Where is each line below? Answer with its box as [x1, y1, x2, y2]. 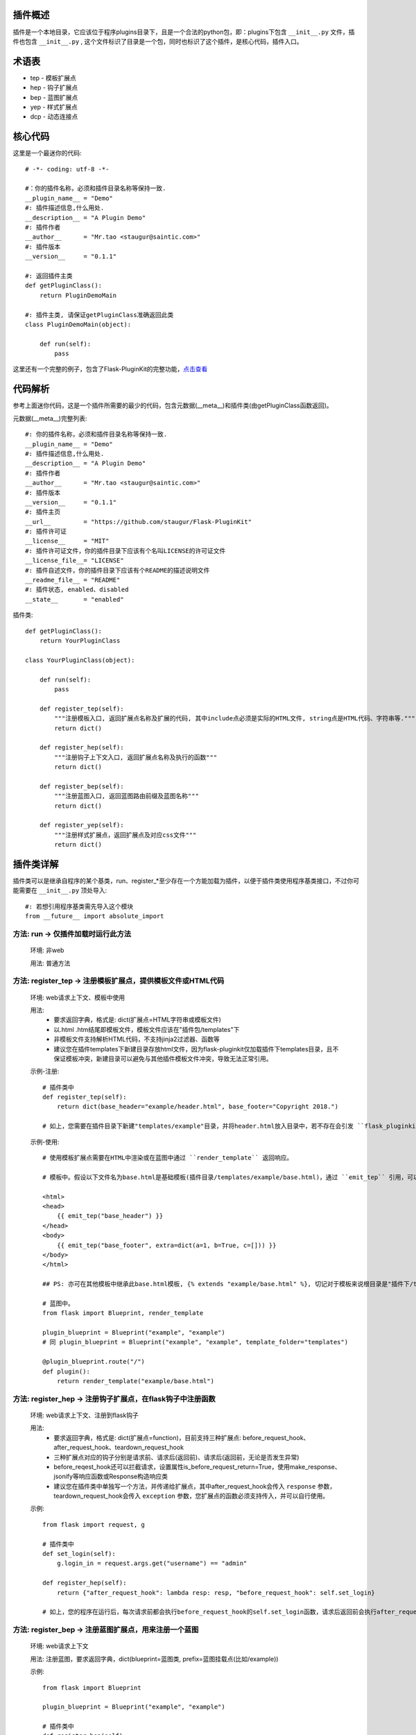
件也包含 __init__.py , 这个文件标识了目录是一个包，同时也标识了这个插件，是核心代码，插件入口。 [12, 37, 303, 45]
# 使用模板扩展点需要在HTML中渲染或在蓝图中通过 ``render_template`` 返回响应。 [42, 1154, 293, 1162]
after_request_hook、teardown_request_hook [53, 1444, 184, 1452]
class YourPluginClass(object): [25, 656, 135, 664]
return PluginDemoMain [39, 291, 117, 299]
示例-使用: [30, 1137, 60, 1146]
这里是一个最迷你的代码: [12, 149, 83, 158]
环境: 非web [30, 946, 64, 954]
